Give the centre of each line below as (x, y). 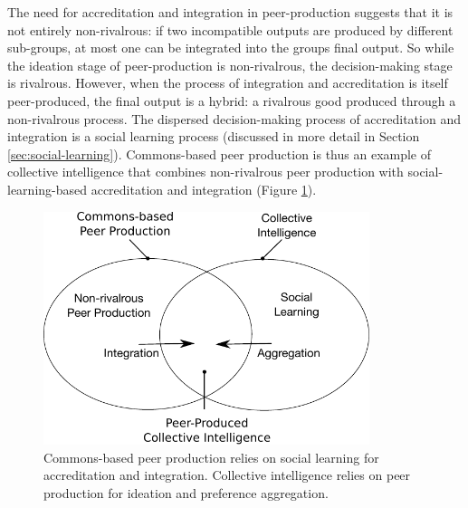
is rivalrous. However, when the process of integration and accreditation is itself (228, 83)
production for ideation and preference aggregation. (186, 492)
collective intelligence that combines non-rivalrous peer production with (205, 172)
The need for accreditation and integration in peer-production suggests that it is (230, 12)
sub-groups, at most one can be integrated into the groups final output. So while (231, 48)
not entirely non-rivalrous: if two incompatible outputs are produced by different (230, 29)
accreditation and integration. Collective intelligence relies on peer (227, 475)
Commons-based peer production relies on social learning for (211, 457)
